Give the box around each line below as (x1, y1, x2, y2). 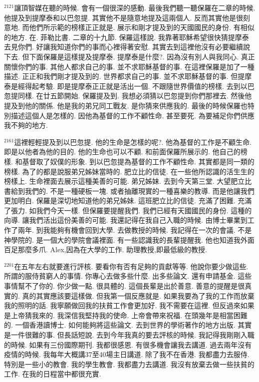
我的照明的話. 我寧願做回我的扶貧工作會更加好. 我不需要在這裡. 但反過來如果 (4, 300, 255, 311)
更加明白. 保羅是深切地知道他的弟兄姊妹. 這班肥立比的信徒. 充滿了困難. (4, 195, 236, 206)
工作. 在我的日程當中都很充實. (4, 369, 101, 379)
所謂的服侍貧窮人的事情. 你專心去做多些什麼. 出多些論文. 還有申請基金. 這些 (4, 271, 252, 281)
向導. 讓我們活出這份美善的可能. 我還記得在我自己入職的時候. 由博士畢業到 (4, 215, 248, 225)
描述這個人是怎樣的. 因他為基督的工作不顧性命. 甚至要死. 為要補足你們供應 (10, 110, 255, 120)
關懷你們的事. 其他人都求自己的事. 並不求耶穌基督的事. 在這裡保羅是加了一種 (4, 61, 255, 71)
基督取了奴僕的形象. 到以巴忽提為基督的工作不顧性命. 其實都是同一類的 (22, 156, 255, 166)
